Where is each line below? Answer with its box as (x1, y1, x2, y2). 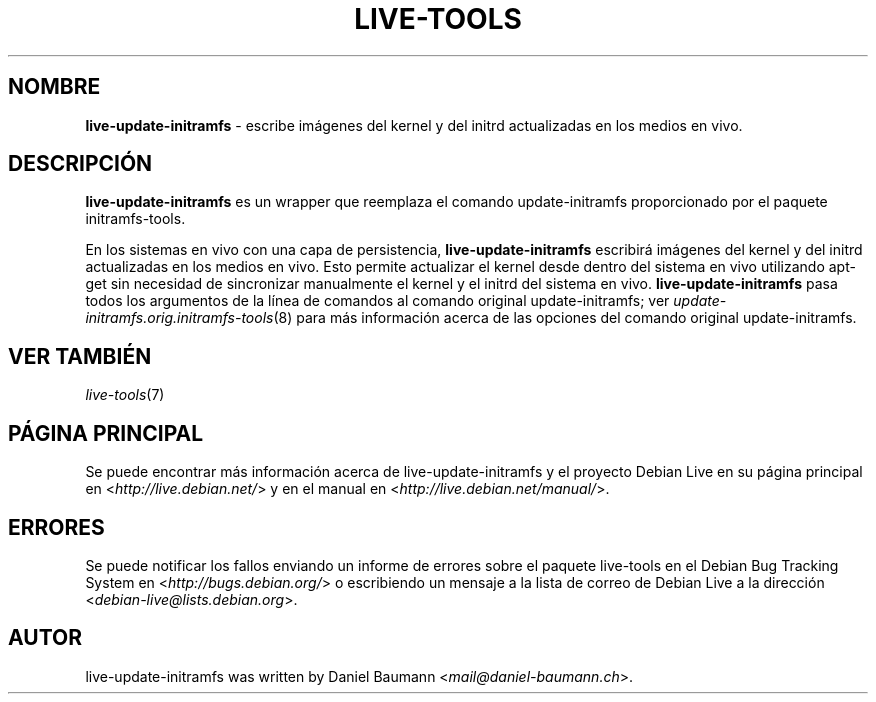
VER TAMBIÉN (8, 343, 152, 369)
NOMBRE (8, 74, 101, 100)
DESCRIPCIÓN (8, 151, 153, 177)
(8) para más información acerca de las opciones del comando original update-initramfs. (273, 309, 857, 327)
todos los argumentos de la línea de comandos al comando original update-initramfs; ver (85, 292, 670, 310)
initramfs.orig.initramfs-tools (85, 309, 274, 327)
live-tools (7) (85, 386, 165, 404)
